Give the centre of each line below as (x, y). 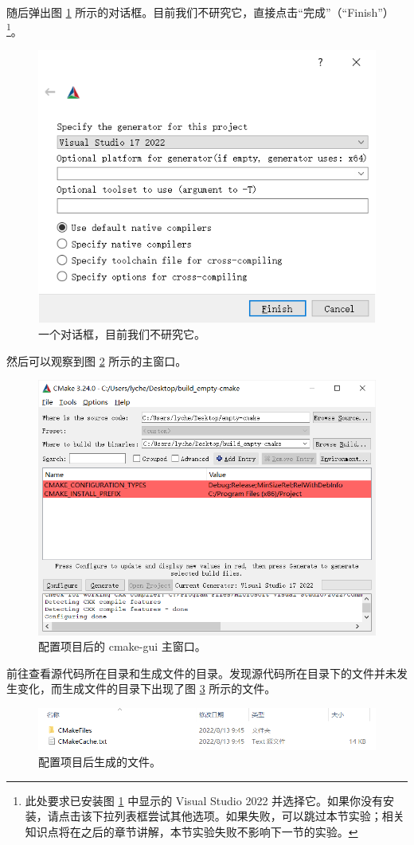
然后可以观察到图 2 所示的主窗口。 (97, 360)
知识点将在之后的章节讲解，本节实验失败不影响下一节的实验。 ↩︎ (191, 831)
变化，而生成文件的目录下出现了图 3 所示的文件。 (146, 689)
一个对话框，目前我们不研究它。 (122, 334)
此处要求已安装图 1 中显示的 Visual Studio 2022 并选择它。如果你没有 (204, 800)
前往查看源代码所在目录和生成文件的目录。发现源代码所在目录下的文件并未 (201, 673)
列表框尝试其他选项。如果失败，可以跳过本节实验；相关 (259, 816)
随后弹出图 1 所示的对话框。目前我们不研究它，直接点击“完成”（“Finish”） (200, 12)
